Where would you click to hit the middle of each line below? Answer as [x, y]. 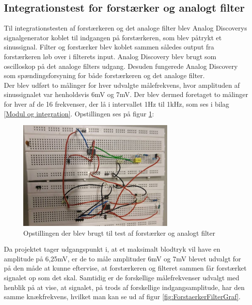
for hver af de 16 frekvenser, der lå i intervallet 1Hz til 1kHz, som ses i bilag [117, 104]
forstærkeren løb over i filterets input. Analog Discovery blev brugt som [110, 56]
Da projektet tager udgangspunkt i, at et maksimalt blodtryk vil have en [112, 249]
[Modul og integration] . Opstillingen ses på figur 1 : [79, 113]
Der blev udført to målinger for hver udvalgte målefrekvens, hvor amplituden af [122, 85]
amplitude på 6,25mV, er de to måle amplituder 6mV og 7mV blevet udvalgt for [123, 258]
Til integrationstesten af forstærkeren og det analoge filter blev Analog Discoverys [126, 28]
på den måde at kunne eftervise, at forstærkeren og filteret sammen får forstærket [125, 268]
